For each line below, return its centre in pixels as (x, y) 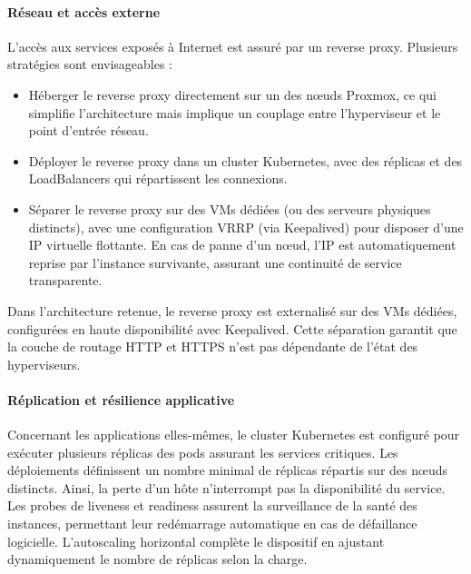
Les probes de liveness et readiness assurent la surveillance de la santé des (212, 505)
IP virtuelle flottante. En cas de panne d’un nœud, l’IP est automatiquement (242, 245)
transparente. (65, 280)
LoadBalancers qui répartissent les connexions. (158, 178)
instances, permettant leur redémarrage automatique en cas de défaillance (212, 524)
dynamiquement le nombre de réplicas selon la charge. (157, 559)
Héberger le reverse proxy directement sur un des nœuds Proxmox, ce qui (232, 94)
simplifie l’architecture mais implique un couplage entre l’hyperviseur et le (235, 112)
